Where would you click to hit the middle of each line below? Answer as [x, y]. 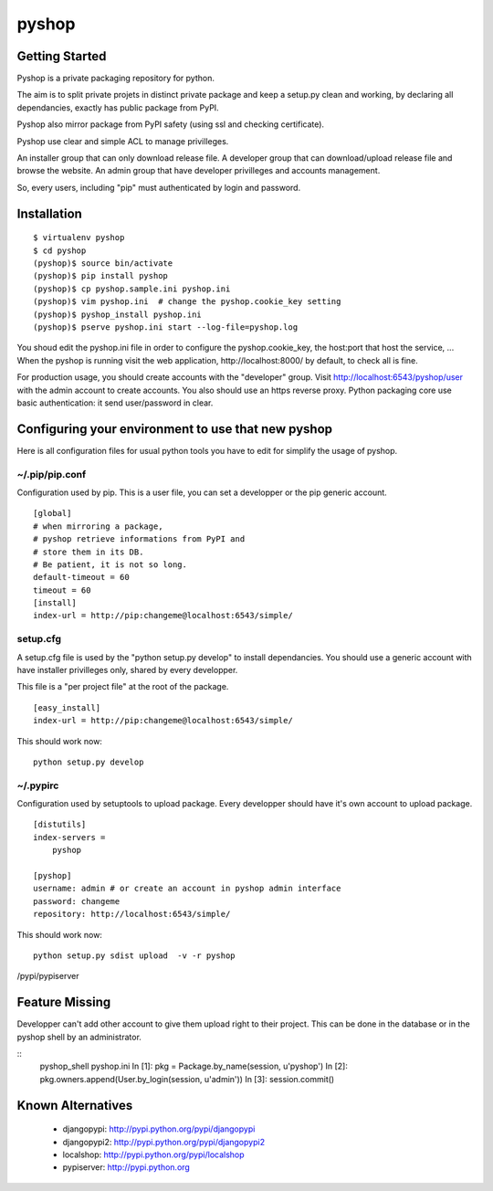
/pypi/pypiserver [48, 976]
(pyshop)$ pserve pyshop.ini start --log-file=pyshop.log [166, 327]
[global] [52, 513]
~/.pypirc [38, 785]
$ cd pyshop [60, 250]
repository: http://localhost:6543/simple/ [132, 914]
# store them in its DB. [89, 552]
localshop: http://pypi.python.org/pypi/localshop [154, 1154]
